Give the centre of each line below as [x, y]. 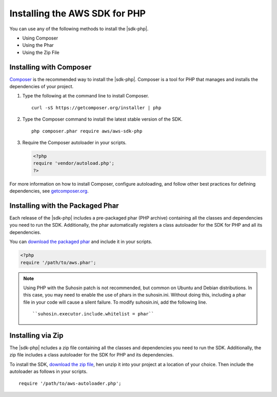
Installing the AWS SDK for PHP [78, 13]
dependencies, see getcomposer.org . [49, 191]
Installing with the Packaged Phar [64, 205]
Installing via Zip [36, 335]
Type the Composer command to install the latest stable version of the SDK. [102, 119]
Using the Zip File [41, 52]
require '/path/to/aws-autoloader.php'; [70, 383]
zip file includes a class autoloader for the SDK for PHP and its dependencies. [92, 355]
